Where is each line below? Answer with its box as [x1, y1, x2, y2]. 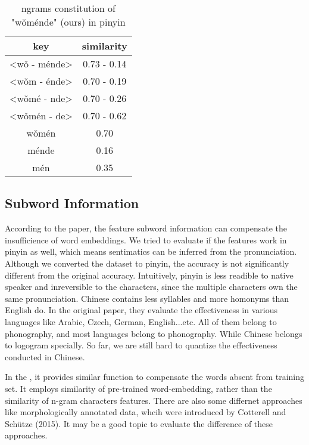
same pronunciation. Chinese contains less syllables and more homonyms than [5, 292, 289, 304]
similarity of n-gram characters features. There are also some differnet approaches [5, 394, 302, 406]
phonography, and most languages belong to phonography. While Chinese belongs [5, 327, 302, 339]
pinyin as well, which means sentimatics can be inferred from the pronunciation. [5, 245, 297, 258]
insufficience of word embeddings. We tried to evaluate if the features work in [5, 233, 287, 246]
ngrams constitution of [21, 1, 116, 15]
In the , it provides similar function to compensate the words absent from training [5, 370, 305, 383]
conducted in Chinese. [5, 350, 85, 363]
